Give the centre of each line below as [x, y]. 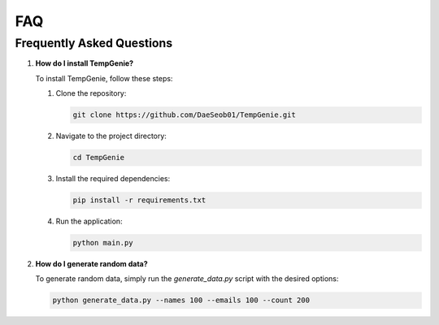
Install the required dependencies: [113, 179]
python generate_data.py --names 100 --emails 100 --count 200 [181, 300]
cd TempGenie [99, 158]
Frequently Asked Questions [94, 43]
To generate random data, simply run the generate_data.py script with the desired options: [187, 279]
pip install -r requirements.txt [139, 200]
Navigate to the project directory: [111, 136]
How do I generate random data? [91, 264]
